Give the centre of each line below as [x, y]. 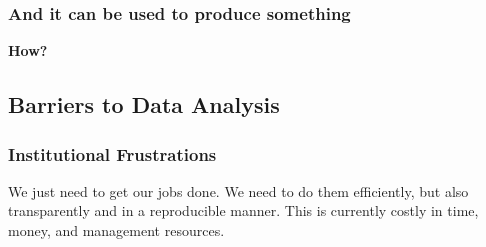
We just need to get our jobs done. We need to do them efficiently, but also [238, 190]
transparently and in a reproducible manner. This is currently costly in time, [243, 210]
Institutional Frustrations [112, 153]
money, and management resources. [116, 230]
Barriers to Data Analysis [144, 104]
